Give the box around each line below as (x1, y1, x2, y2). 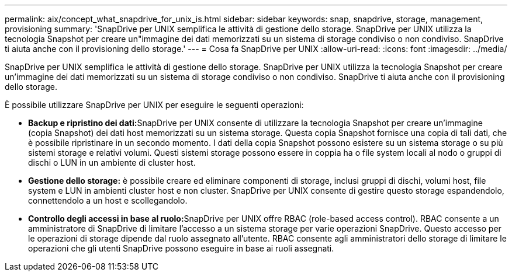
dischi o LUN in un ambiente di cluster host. (28, 158, 196, 167)
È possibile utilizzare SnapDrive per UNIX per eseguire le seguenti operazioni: (5, 100, 304, 110)
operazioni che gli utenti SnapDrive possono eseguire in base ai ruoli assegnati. (28, 243, 334, 253)
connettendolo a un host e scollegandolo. (28, 195, 188, 205)
